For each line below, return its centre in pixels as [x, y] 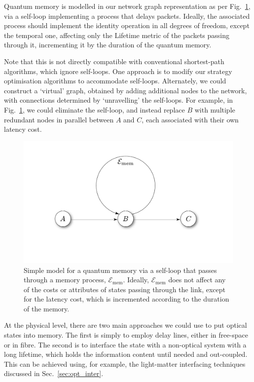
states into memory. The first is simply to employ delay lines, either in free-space [126, 335]
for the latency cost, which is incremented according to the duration [127, 299]
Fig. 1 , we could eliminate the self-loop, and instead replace [94, 109]
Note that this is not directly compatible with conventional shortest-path [114, 61]
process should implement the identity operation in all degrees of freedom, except [127, 25]
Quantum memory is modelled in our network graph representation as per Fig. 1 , [127, 6]
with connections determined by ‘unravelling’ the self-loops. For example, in [119, 100]
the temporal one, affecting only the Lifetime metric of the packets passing [117, 35]
